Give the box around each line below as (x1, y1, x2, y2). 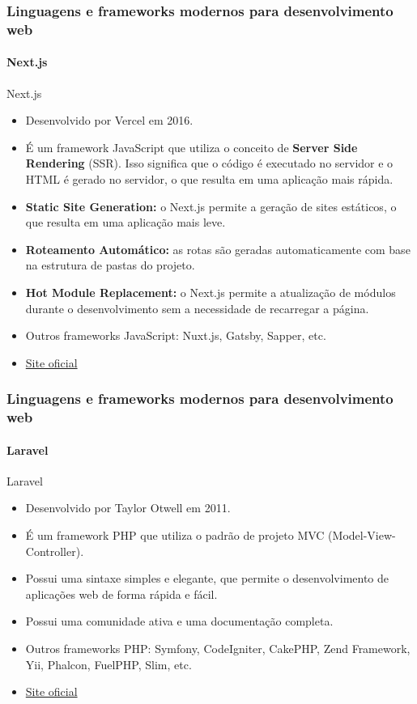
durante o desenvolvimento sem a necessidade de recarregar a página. (25, 299, 369, 316)
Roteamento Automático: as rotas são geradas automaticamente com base (25, 240, 411, 257)
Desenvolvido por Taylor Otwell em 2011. (25, 499, 231, 516)
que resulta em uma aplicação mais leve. (25, 214, 226, 231)
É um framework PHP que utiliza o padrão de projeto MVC (25, 527, 325, 544)
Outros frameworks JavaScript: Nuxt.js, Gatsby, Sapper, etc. (25, 327, 326, 344)
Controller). (25, 542, 84, 559)
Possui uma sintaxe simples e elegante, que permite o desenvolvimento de (25, 570, 389, 587)
